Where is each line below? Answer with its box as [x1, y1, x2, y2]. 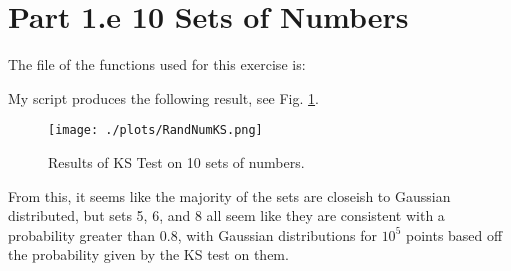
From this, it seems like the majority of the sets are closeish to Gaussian [8, 185, 451, 206]
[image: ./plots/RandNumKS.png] [48, 123, 263, 138]
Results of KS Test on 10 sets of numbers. [48, 151, 305, 172]
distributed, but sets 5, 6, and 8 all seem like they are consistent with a [8, 205, 445, 226]
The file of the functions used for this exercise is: [8, 54, 306, 75]
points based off [405, 224, 503, 245]
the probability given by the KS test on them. [8, 244, 289, 265]
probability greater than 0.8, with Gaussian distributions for [8, 224, 377, 245]
